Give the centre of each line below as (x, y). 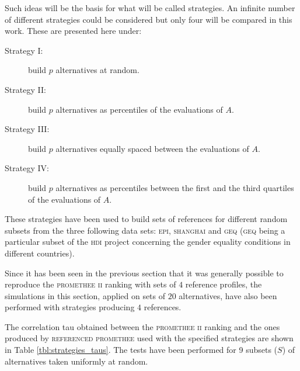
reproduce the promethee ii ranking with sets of (90, 284)
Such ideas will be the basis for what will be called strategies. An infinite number (150, 8)
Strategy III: (27, 129)
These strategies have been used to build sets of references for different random (146, 219)
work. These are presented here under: (73, 31)
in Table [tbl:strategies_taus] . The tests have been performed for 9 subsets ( (141, 350)
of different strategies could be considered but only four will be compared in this (149, 19)
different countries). (40, 253)
